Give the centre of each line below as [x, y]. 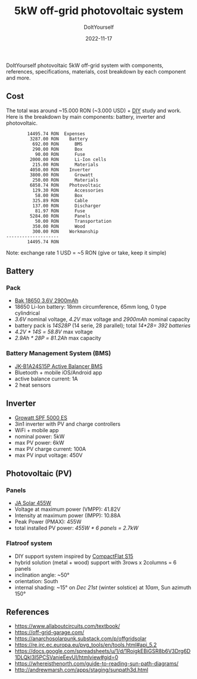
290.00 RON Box [57, 149]
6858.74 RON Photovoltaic [65, 185]
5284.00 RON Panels [60, 216]
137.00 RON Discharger [66, 206]
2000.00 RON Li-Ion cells [68, 159]
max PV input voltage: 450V [49, 455]
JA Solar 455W [33, 503]
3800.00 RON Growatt [61, 175]
